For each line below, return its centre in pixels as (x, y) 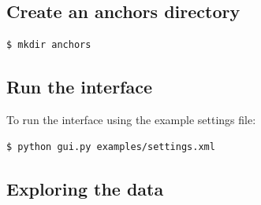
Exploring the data (85, 188)
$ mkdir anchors (49, 45)
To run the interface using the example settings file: (131, 119)
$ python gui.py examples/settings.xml (111, 146)
